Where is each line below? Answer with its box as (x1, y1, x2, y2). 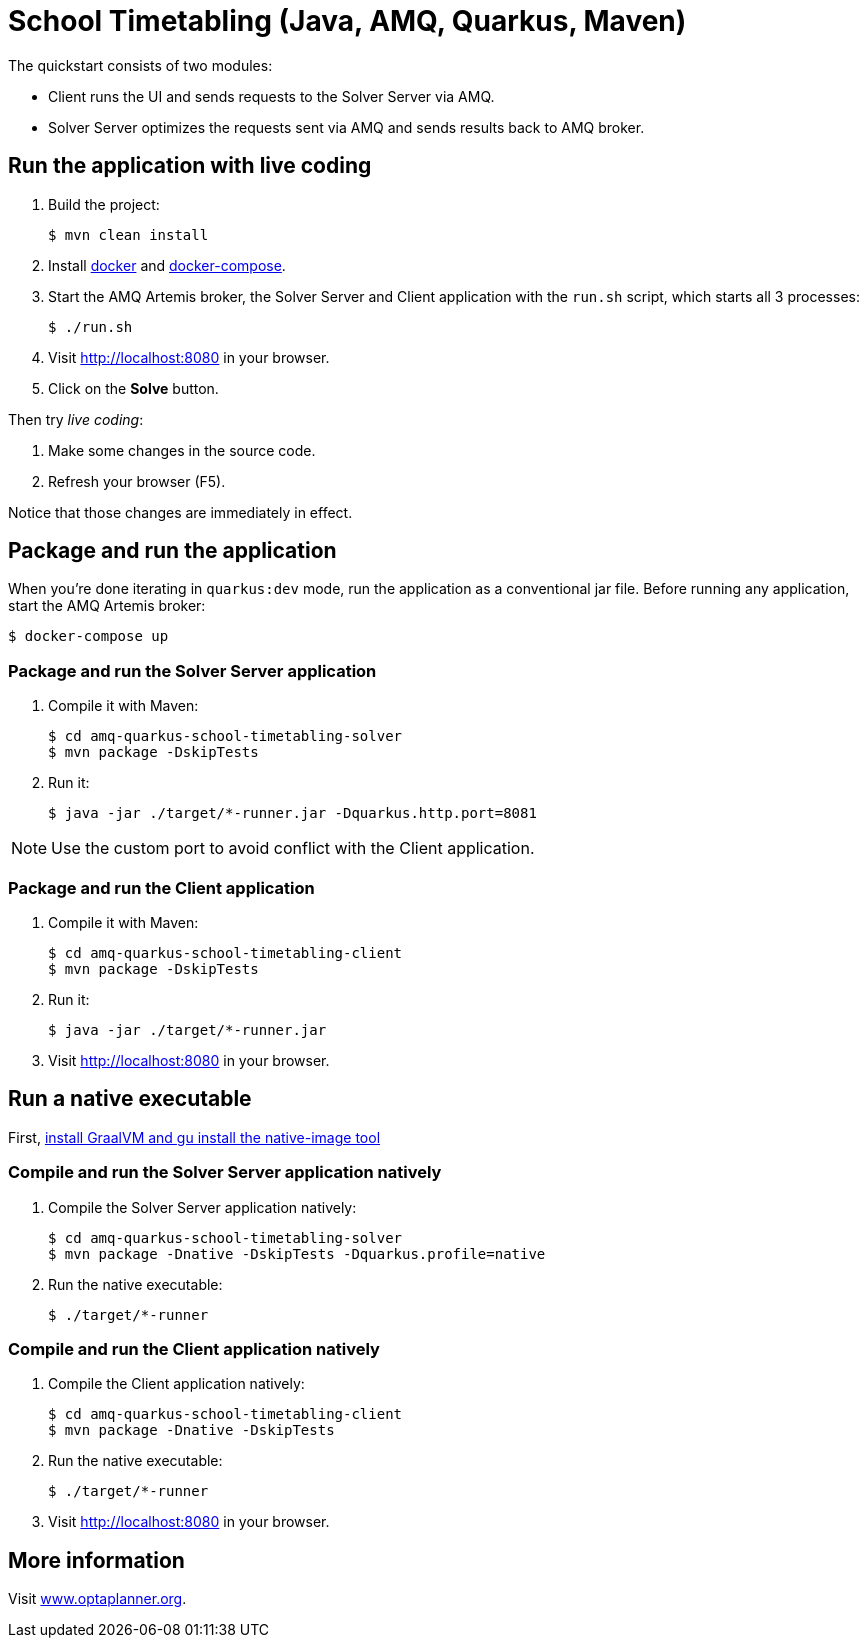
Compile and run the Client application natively (8, 1338, 380, 1359)
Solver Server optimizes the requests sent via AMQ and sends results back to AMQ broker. (48, 118, 645, 136)
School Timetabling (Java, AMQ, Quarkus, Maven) (8, 4, 687, 38)
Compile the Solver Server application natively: (48, 1198, 357, 1216)
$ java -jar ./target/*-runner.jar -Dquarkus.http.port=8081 (48, 805, 537, 822)
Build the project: (48, 195, 160, 213)
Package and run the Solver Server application (8, 660, 377, 681)
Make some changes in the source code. (48, 441, 316, 459)
